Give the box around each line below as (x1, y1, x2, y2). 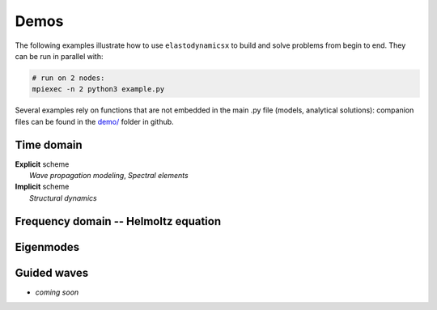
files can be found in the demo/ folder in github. (15, 117, 174, 126)
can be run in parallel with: (15, 51, 104, 61)
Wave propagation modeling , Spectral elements (29, 170, 189, 180)
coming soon (35, 287, 79, 297)
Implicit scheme (15, 182, 70, 192)
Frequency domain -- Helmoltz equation (15, 214, 222, 228)
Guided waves (15, 265, 89, 279)
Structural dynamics (29, 193, 97, 202)
